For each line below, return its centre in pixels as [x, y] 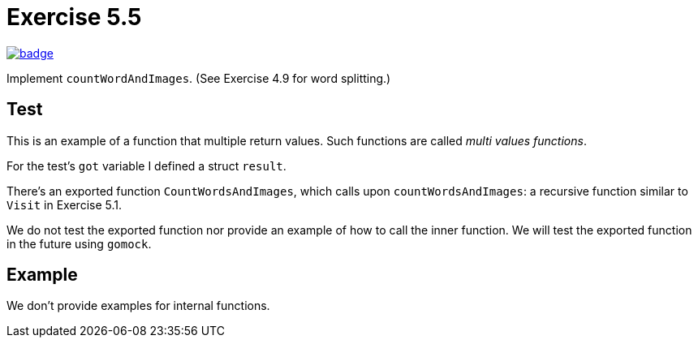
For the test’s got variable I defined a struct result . [146, 166]
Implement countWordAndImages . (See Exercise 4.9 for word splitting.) [199, 78]
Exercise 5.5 [74, 17]
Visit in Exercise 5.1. [64, 204]
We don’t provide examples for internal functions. [138, 306]
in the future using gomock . [79, 243]
